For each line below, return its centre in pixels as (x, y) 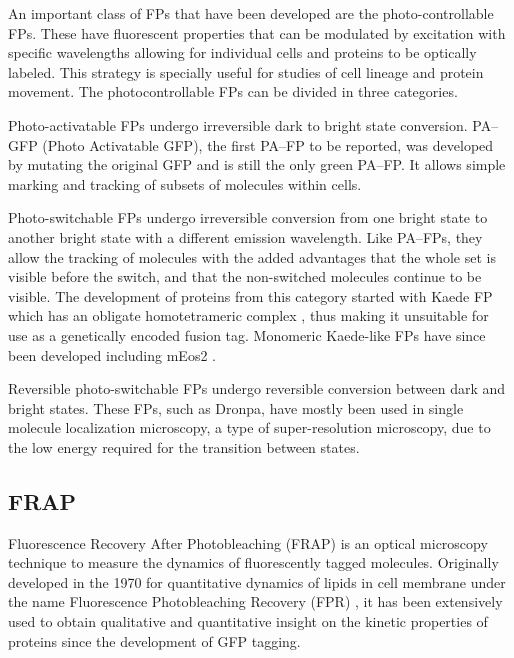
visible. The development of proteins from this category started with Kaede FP (250, 295)
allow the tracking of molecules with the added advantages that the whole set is (252, 256)
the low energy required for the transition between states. (184, 446)
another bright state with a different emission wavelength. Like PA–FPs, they (245, 236)
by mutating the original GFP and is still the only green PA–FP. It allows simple (257, 164)
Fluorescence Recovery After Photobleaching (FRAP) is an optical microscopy (248, 542)
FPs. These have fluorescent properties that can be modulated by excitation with (257, 32)
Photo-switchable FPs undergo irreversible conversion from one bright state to (248, 217)
